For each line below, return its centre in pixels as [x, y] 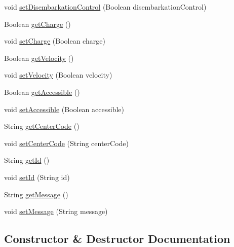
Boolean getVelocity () [39, 58]
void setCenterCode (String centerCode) [66, 143]
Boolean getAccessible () [42, 92]
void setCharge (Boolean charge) [55, 41]
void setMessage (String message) [56, 211]
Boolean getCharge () [37, 24]
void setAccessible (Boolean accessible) [64, 109]
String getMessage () [36, 194]
